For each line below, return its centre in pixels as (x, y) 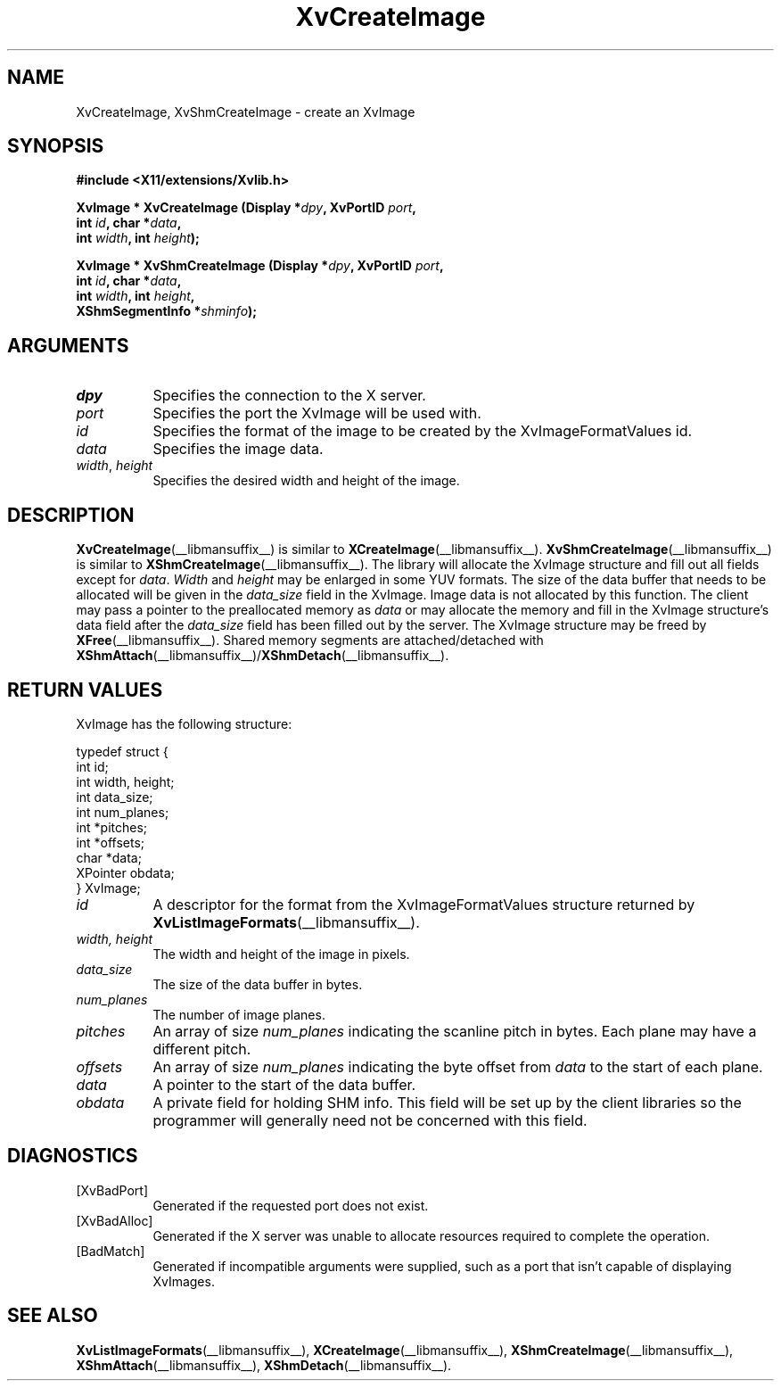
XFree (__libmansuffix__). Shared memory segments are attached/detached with (310, 640)
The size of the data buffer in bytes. (258, 984)
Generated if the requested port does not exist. (291, 1205)
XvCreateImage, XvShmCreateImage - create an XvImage (246, 112)
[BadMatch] (111, 1251)
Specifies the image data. (238, 449)
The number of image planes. (239, 1014)
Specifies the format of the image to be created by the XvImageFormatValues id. (423, 431)
